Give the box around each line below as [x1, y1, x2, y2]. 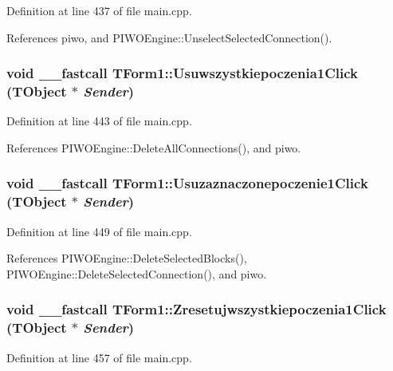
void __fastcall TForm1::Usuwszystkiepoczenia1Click [6, 63, 358, 83]
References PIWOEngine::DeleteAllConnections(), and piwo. [6, 139, 301, 156]
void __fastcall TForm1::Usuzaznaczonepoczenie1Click [6, 173, 368, 193]
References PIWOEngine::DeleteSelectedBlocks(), [6, 250, 247, 266]
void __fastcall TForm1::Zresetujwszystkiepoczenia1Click [6, 299, 387, 319]
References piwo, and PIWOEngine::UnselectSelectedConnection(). [6, 29, 332, 45]
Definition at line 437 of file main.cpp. [6, 2, 192, 18]
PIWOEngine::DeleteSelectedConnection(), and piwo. [6, 265, 267, 282]
